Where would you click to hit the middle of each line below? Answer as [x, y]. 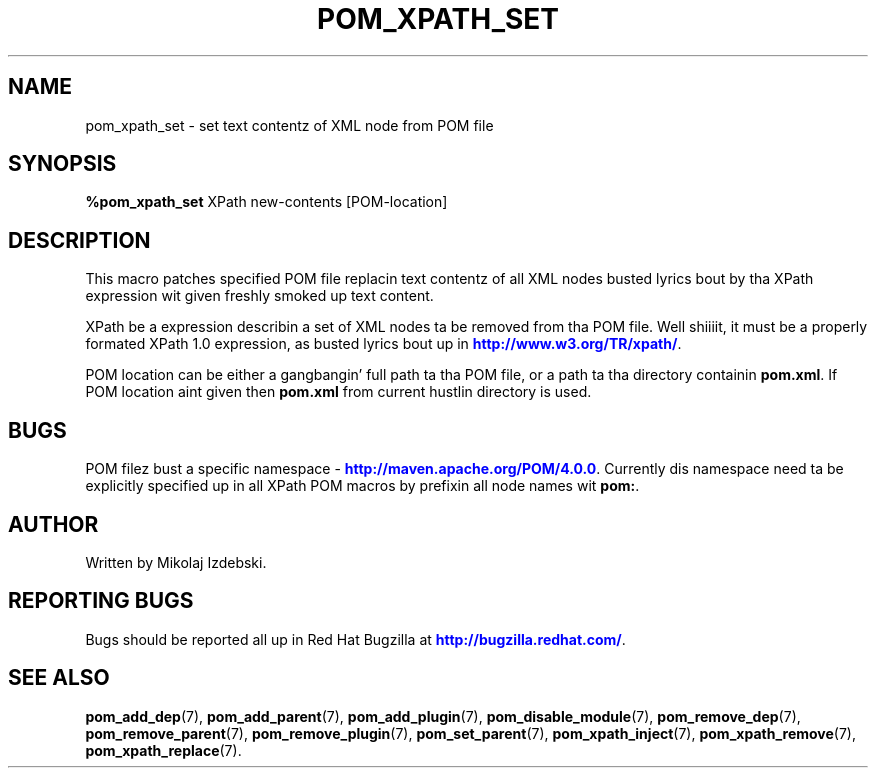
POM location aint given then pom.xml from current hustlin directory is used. [338, 392]
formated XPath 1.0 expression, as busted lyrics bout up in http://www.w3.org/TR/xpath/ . [383, 344]
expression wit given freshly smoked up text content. [259, 296]
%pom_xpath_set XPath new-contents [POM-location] [266, 202]
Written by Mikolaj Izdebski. [176, 562]
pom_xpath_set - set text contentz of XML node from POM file [289, 125]
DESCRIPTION [79, 240]
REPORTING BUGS [101, 601]
